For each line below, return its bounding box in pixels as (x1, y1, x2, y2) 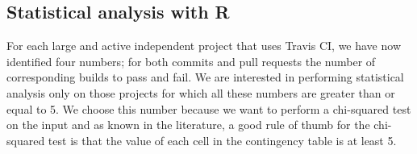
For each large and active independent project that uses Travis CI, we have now (6, 37, 401, 54)
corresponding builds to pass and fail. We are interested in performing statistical (6, 69, 404, 85)
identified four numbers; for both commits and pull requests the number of (6, 52, 376, 69)
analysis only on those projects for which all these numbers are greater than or (6, 84, 395, 101)
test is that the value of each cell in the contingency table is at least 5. (48, 131, 397, 148)
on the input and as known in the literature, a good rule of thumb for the (6, 116, 370, 133)
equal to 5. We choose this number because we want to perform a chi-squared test (6, 100, 411, 117)
